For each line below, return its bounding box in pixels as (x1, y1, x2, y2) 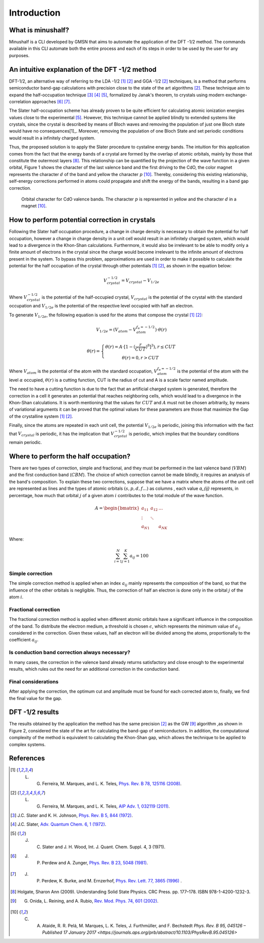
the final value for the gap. (9, 695, 62, 701)
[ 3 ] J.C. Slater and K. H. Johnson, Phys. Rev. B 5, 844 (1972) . (10, 812, 133, 818)
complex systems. (9, 741, 46, 747)
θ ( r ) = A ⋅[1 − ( (105, 344, 135, 350)
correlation (9, 98, 31, 105)
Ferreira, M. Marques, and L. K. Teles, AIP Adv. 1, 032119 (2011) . (42, 803, 170, 809)
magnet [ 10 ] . (21, 203, 47, 209)
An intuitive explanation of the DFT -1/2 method (9, 65, 156, 73)
